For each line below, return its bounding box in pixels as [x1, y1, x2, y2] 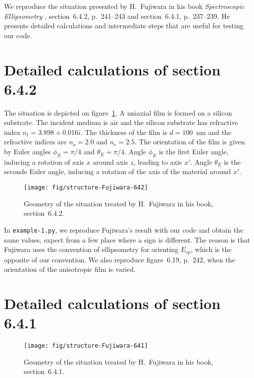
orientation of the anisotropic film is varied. [4, 264, 136, 274]
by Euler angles [4, 146, 51, 157]
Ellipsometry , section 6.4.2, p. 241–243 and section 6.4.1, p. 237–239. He [4, 10, 230, 21]
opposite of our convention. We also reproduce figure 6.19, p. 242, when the [4, 254, 235, 264]
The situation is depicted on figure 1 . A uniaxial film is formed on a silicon [4, 107, 232, 118]
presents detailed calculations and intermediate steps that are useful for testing [4, 20, 244, 31]
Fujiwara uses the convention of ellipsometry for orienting [4, 244, 179, 254]
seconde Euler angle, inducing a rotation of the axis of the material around [4, 166, 231, 177]
